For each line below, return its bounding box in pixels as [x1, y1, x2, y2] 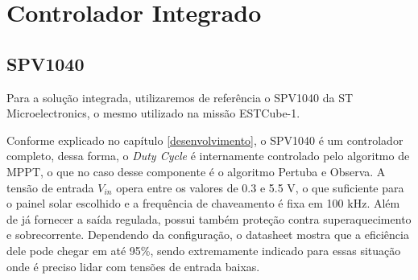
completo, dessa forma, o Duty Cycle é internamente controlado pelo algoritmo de [6, 147, 410, 164]
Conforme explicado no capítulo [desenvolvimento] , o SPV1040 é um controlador [6, 131, 404, 148]
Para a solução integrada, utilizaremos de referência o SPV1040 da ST [6, 89, 354, 105]
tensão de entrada [6, 179, 94, 196]
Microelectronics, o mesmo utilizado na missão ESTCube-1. [6, 105, 300, 121]
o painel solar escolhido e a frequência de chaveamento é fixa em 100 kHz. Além [6, 195, 400, 212]
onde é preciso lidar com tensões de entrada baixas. [6, 257, 260, 274]
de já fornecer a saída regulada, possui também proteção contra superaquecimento [6, 210, 412, 227]
